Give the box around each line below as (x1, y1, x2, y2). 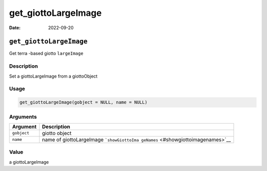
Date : (9, 25, 21, 31)
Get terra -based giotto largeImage (9, 50, 84, 56)
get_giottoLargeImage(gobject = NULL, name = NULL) (19, 99, 148, 105)
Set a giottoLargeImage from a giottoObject (9, 73, 98, 79)
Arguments (9, 113, 37, 120)
